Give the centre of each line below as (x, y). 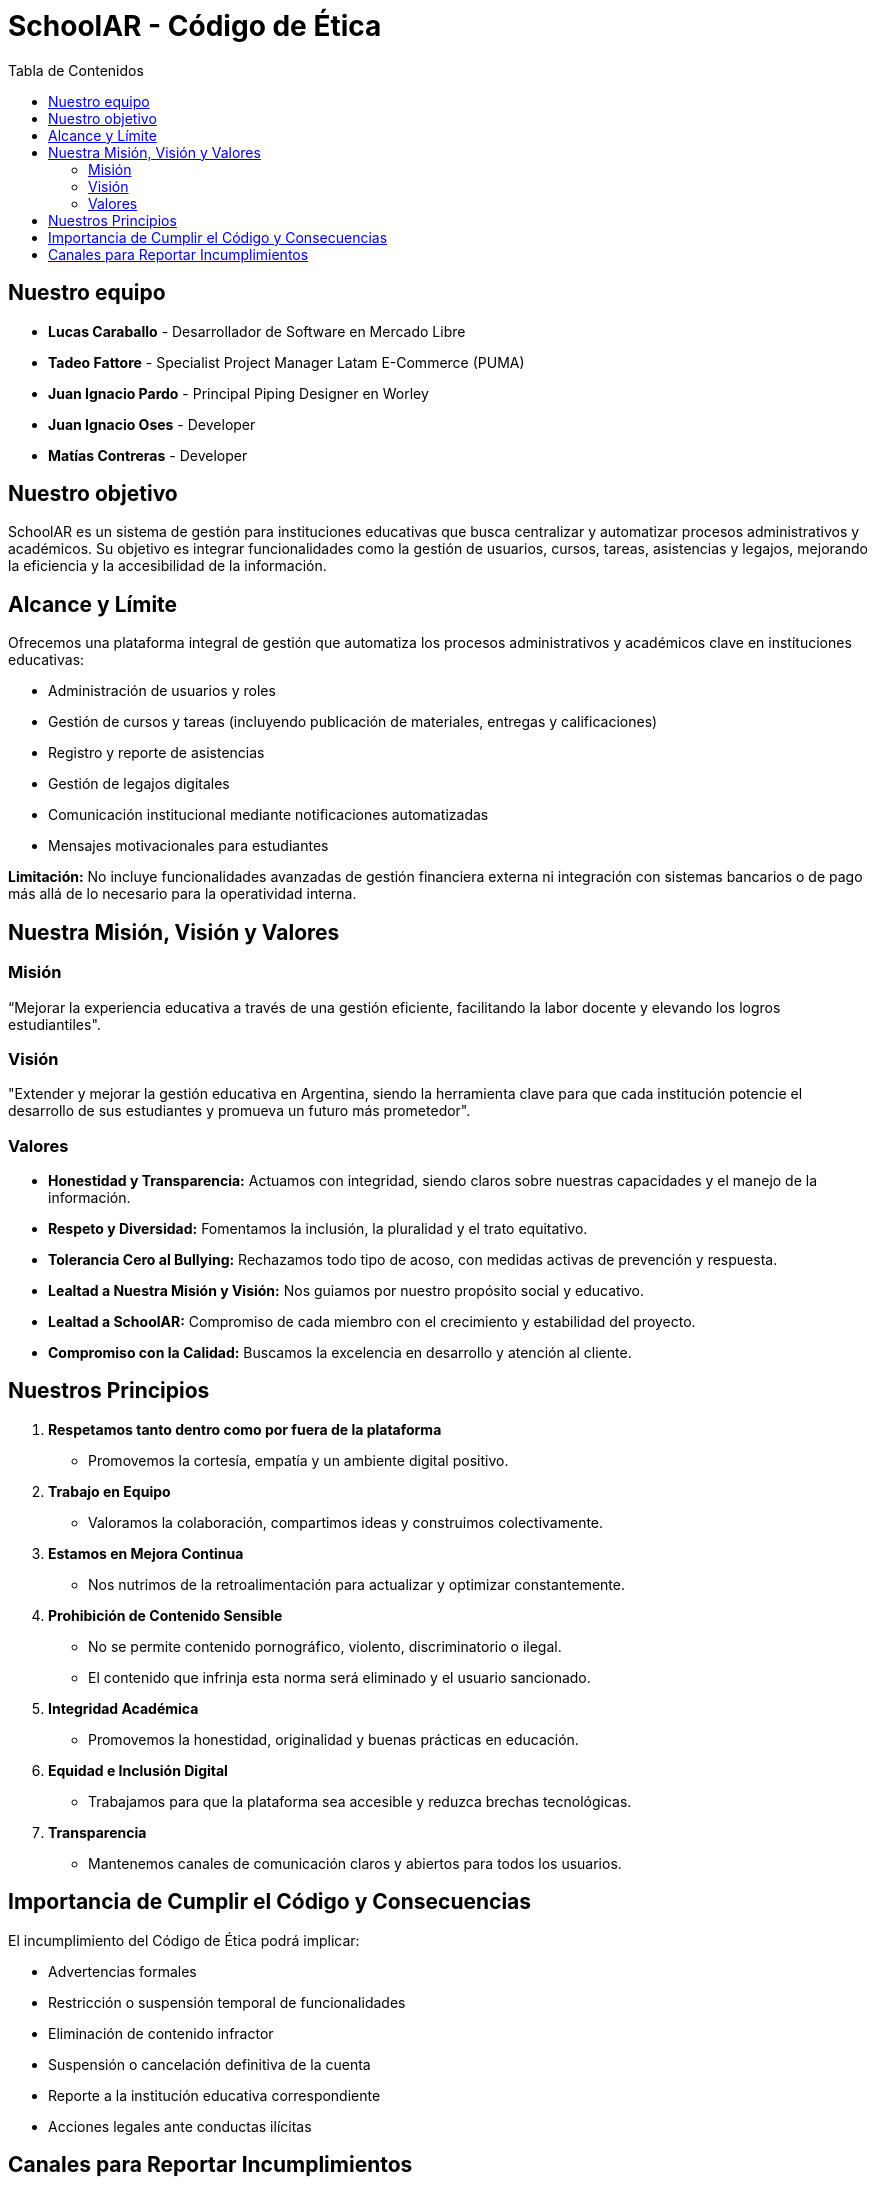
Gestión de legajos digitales (139, 784)
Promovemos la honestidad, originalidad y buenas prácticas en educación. (333, 1739)
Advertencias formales (122, 1971)
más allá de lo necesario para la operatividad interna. (182, 894)
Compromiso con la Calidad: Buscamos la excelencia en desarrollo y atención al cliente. (340, 1352)
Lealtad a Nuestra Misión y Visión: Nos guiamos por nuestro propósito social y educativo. (346, 1290)
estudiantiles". (54, 1024)
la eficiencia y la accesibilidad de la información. (167, 566)
